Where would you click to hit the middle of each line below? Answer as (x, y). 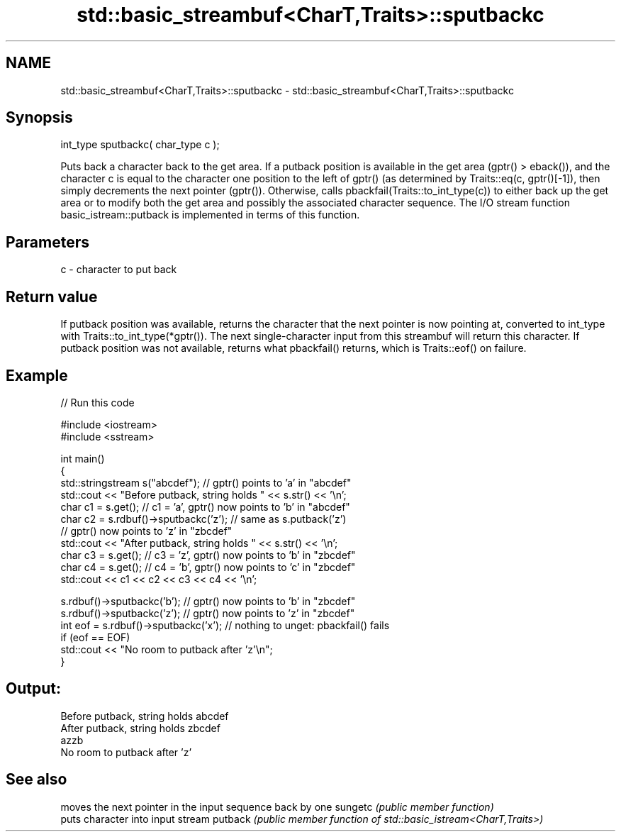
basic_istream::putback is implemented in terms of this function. (210, 215)
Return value (52, 296)
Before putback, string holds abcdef (145, 716)
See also (37, 780)
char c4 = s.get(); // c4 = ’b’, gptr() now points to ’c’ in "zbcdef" (208, 567)
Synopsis (39, 118)
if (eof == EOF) (95, 637)
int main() (83, 458)
